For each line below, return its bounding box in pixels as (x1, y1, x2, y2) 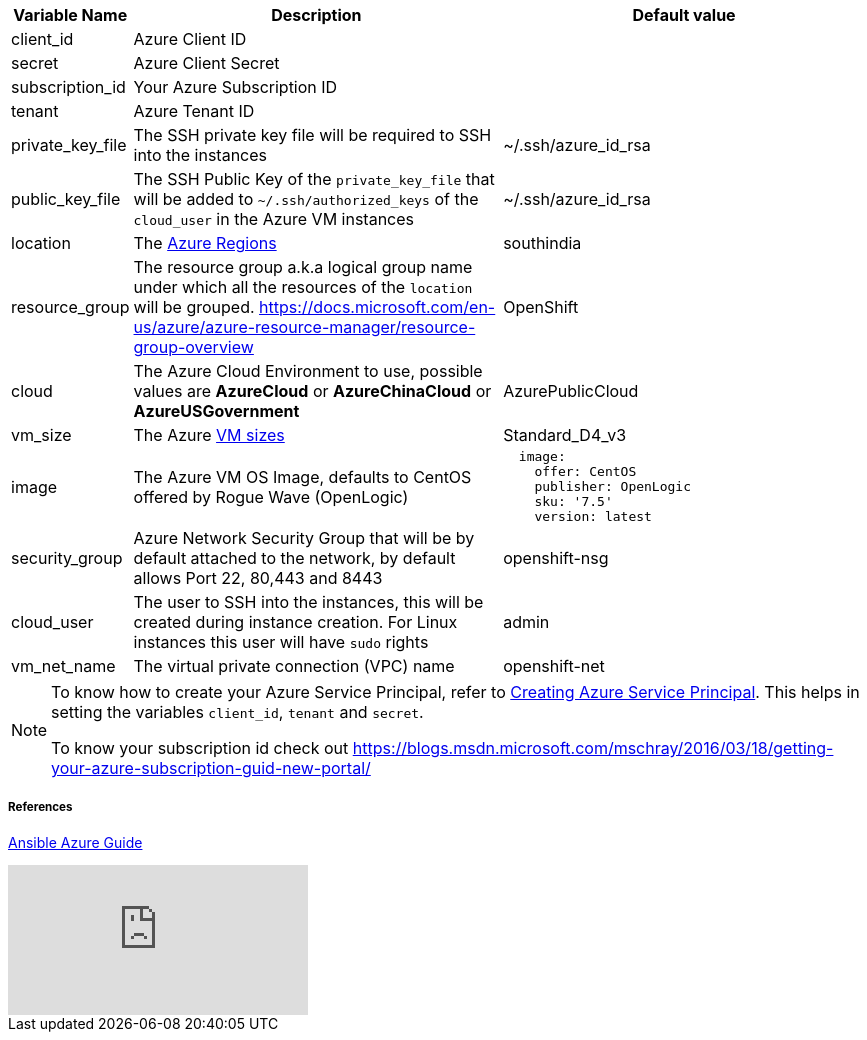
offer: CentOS (534, 464, 637, 479)
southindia (503, 233, 582, 253)
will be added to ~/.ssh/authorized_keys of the (133, 189, 479, 209)
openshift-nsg (503, 548, 609, 568)
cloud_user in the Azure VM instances (133, 209, 415, 229)
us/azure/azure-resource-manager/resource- (133, 317, 476, 337)
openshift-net (503, 656, 605, 676)
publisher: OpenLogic (534, 479, 691, 494)
